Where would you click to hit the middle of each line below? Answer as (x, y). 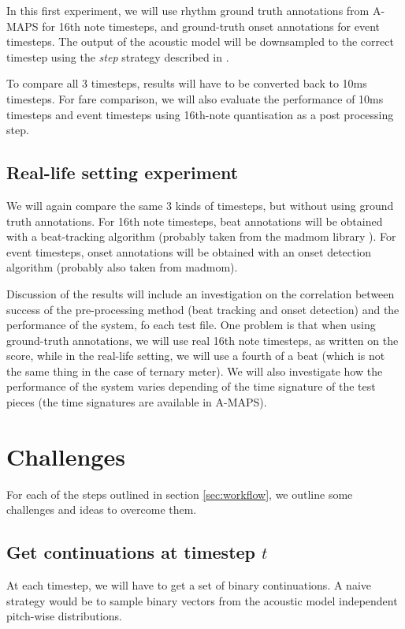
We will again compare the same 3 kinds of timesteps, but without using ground (200, 205)
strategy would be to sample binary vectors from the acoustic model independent (202, 600)
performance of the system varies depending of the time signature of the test (191, 386)
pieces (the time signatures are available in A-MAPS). (137, 402)
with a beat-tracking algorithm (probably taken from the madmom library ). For (201, 236)
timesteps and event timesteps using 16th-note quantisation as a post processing (200, 114)
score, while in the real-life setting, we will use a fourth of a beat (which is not (196, 356)
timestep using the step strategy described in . (118, 56)
